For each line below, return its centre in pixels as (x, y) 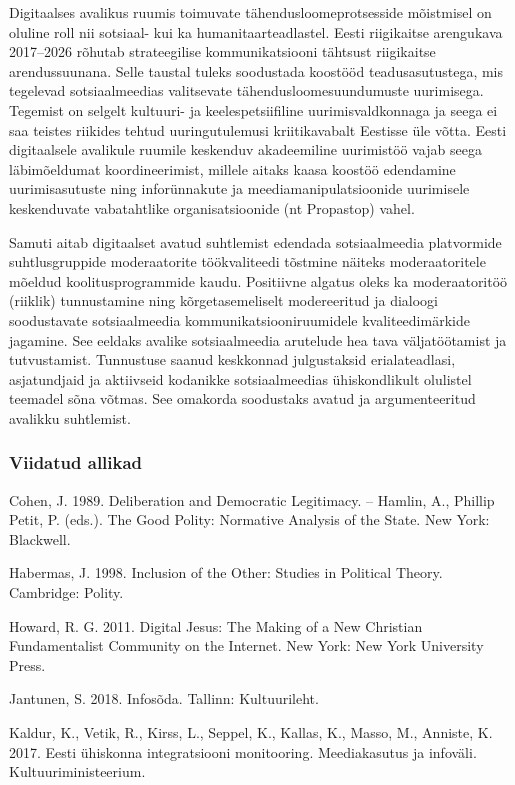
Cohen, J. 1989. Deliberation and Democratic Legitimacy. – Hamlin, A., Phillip (252, 499)
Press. (27, 664)
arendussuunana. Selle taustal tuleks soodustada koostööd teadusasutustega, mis (256, 70)
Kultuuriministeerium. (77, 771)
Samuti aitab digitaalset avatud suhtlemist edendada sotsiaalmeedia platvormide (255, 241)
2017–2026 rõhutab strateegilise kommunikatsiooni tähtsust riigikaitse (222, 51)
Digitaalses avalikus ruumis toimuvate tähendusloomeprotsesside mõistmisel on (250, 12)
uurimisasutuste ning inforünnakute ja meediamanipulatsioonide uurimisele (239, 188)
